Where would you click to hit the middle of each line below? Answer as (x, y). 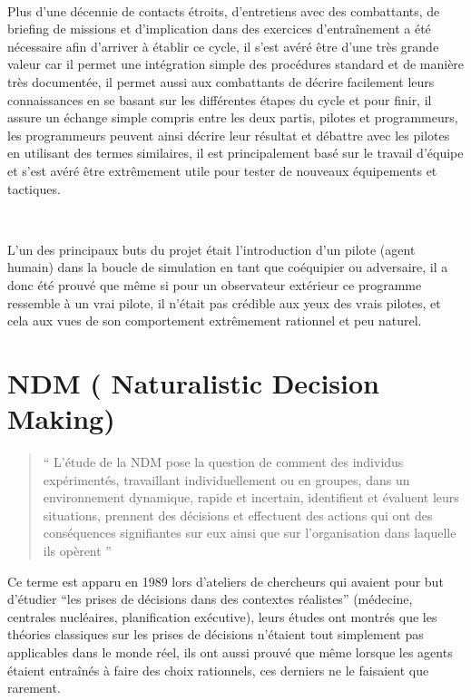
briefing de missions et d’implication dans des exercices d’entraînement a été (219, 29)
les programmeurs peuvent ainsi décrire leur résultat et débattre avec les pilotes (229, 135)
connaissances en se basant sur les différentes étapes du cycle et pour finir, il (220, 99)
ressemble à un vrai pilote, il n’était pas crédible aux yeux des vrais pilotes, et (224, 302)
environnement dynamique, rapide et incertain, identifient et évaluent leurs (251, 497)
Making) (61, 418)
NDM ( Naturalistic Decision (194, 382)
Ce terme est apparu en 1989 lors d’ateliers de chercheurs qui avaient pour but (226, 581)
